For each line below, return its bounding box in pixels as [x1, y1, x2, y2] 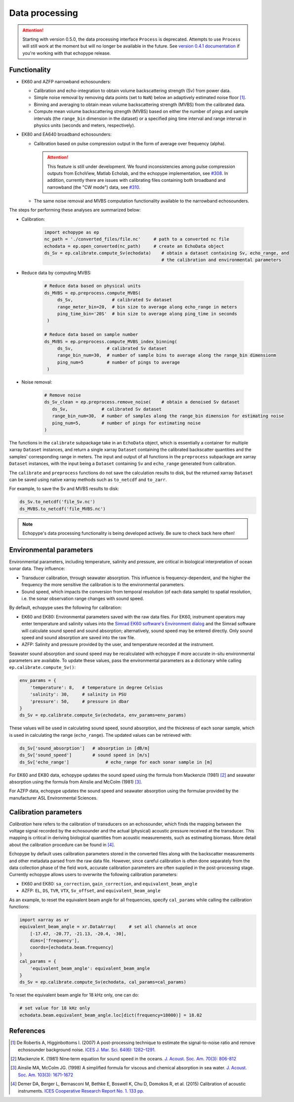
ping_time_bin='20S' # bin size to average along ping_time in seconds [57, 311, 237, 317]
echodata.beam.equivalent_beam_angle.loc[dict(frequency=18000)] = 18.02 [19, 1012, 202, 1018]
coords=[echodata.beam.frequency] [30, 944, 114, 950]
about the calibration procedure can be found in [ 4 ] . [9, 841, 115, 847]
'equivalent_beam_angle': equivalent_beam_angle [30, 965, 150, 971]
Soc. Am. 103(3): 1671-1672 [18, 1072, 74, 1078]
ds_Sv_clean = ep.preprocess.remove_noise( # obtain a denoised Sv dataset [44, 399, 240, 405]
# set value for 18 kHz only [19, 1005, 90, 1011]
